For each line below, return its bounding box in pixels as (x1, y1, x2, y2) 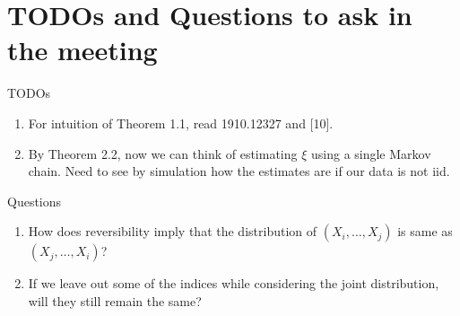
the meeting (7, 31, 158, 68)
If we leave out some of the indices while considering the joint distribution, (28, 274, 439, 293)
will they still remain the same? (28, 291, 202, 310)
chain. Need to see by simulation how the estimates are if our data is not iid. (28, 162, 450, 180)
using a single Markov (310, 144, 431, 162)
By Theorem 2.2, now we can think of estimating (28, 144, 298, 162)
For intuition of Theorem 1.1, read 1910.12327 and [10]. (28, 113, 334, 132)
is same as (397, 222, 453, 241)
